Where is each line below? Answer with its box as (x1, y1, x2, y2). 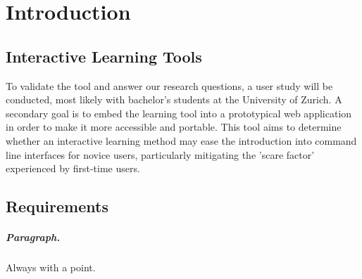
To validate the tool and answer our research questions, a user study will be (6, 78, 333, 93)
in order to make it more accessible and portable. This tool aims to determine (6, 119, 342, 134)
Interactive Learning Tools (6, 45, 202, 67)
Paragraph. (6, 230, 61, 245)
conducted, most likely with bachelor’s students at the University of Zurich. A (6, 92, 342, 107)
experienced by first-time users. (6, 161, 140, 176)
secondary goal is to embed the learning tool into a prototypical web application (6, 105, 352, 120)
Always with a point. (6, 260, 96, 275)
